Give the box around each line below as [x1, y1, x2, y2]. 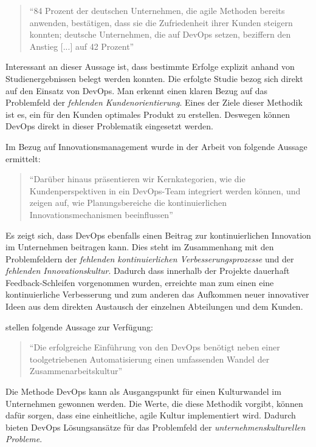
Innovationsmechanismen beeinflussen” [29, 208, 173, 220]
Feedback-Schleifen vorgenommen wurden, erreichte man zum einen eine [5, 276, 274, 288]
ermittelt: [5, 152, 41, 165]
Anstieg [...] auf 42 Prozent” [29, 39, 134, 52]
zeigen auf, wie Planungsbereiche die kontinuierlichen [29, 196, 227, 209]
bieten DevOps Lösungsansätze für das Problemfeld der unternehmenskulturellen [5, 420, 306, 433]
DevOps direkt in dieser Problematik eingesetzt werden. [5, 120, 213, 132]
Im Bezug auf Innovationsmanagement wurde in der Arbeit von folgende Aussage [5, 140, 307, 152]
